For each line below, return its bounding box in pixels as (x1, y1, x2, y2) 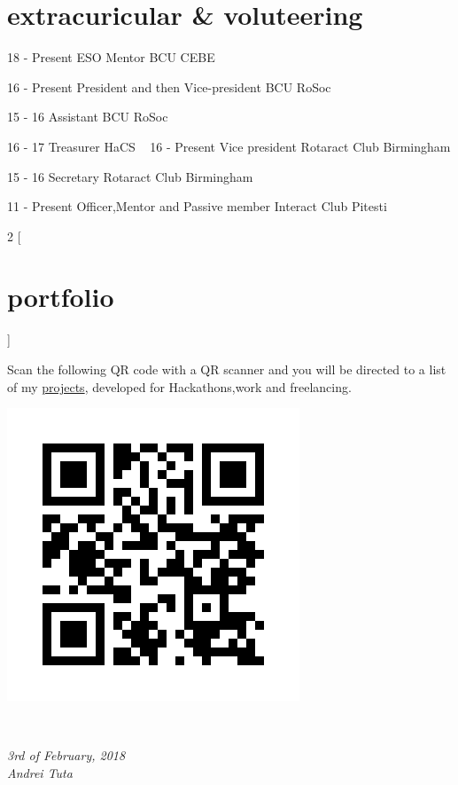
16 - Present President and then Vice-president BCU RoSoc (7, 77, 331, 96)
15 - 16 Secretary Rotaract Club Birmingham (7, 167, 253, 185)
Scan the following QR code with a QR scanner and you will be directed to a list (7, 360, 446, 378)
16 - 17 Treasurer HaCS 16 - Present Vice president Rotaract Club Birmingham (7, 137, 451, 155)
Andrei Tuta (7, 763, 73, 781)
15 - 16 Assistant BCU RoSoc (7, 107, 168, 126)
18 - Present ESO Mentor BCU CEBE (7, 48, 215, 67)
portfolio (7, 279, 114, 315)
